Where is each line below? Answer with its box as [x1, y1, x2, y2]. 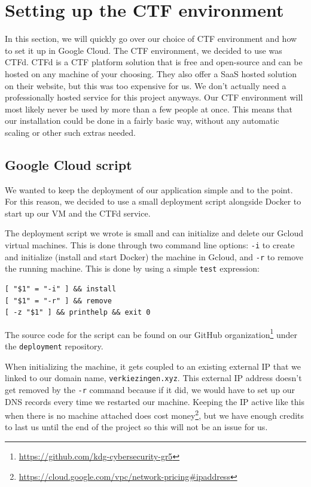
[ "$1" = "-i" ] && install [5, 285, 117, 294]
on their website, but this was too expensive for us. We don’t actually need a [5, 79, 286, 92]
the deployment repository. [5, 340, 103, 352]
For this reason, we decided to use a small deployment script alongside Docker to [5, 195, 301, 208]
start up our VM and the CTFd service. [5, 206, 151, 219]
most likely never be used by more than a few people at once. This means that [5, 102, 292, 115]
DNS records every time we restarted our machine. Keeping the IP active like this [5, 395, 304, 407]
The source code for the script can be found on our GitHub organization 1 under [5, 326, 297, 340]
